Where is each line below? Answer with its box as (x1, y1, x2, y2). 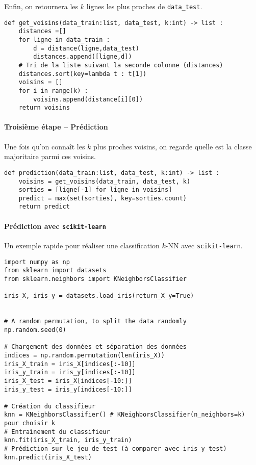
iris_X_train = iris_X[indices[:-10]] (4, 360, 136, 368)
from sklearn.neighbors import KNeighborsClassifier (4, 275, 187, 282)
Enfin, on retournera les (4, 1, 79, 11)
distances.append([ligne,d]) (33, 53, 132, 61)
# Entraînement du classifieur (4, 428, 110, 435)
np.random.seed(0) (4, 326, 66, 333)
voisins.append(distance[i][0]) (33, 95, 143, 103)
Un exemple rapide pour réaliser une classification (4, 240, 160, 250)
